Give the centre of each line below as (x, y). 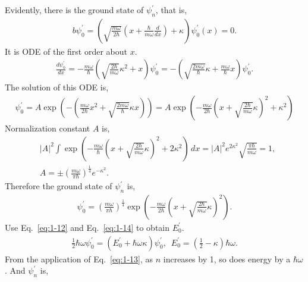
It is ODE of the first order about (66, 51)
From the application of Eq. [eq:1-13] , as (79, 258)
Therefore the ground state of (59, 186)
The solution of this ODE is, (57, 87)
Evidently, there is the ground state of (74, 10)
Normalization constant (48, 128)
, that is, (171, 10)
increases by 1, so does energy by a (227, 258)
